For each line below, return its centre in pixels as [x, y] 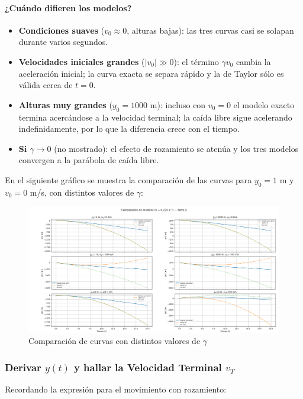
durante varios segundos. [63, 42]
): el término [196, 61]
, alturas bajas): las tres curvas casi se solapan [210, 30]
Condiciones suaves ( [62, 30]
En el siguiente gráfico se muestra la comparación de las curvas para [128, 179]
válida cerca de [46, 85]
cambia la [253, 61]
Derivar [23, 367]
